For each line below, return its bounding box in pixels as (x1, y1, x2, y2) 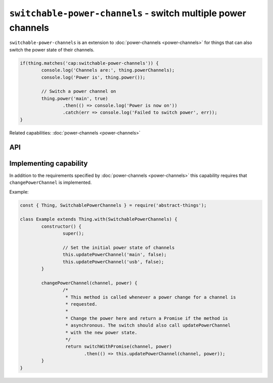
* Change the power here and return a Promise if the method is (65, 315, 229, 321)
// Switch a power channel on (41, 88, 116, 94)
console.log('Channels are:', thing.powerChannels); (41, 67, 175, 73)
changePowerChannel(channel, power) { (41, 280, 138, 285)
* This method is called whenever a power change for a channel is (65, 294, 236, 300)
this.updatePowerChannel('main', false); (62, 252, 167, 258)
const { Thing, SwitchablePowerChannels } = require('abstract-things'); (20, 202, 207, 208)
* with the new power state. (65, 329, 138, 336)
